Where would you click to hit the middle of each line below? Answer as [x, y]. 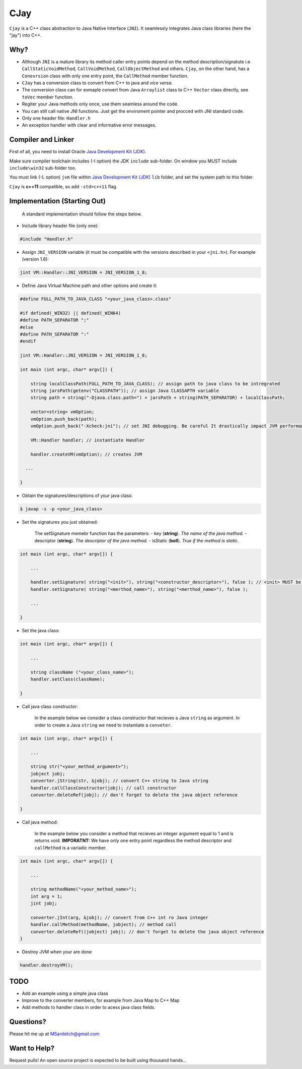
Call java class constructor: [50, 707]
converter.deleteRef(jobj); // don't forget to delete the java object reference [134, 795]
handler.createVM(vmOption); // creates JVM [86, 454]
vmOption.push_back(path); [64, 419]
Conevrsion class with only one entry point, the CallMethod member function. [105, 76]
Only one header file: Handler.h [56, 118]
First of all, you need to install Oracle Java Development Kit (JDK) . [78, 152]
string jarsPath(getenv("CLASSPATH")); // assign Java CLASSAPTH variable [125, 391]
